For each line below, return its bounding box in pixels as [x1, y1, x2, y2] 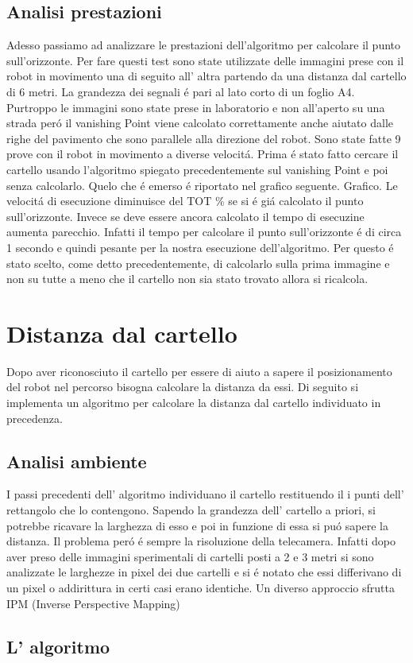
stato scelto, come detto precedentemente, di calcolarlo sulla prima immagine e [6, 254, 390, 271]
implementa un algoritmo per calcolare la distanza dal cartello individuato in [6, 394, 381, 411]
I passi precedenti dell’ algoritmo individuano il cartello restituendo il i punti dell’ [6, 486, 404, 502]
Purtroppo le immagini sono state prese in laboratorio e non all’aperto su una [6, 99, 385, 115]
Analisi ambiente [6, 448, 147, 473]
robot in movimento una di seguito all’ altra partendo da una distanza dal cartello [6, 68, 407, 84]
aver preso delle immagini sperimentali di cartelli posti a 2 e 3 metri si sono [6, 548, 374, 564]
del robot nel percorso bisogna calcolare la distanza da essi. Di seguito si [6, 378, 359, 395]
